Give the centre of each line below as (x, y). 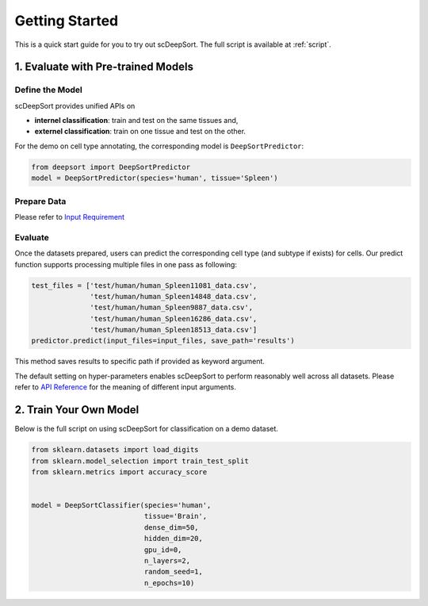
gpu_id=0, (163, 550)
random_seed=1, (174, 572)
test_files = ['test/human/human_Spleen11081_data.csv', (144, 285)
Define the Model (49, 90)
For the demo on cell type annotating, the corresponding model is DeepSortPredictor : (159, 146)
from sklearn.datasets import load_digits (115, 450)
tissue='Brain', (176, 516)
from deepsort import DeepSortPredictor (111, 167)
